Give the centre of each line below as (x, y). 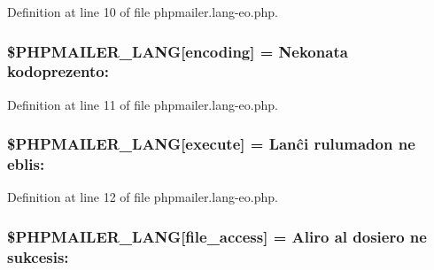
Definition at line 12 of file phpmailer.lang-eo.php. (143, 197)
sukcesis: (38, 256)
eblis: (26, 164)
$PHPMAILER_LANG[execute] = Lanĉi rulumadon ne (211, 144)
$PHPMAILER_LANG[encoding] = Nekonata (178, 51)
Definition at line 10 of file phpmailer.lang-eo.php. (143, 12)
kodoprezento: (58, 71)
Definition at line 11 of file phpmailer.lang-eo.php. (143, 104)
